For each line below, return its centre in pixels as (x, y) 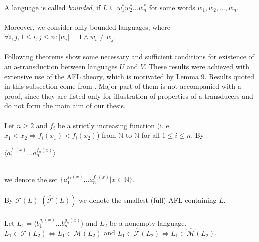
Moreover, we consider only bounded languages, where (87, 27)
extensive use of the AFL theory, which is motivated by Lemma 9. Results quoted (129, 76)
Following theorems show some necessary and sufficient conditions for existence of (129, 57)
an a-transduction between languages (61, 67)
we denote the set (31, 179)
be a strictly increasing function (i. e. (114, 125)
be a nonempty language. (148, 223)
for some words (172, 7)
